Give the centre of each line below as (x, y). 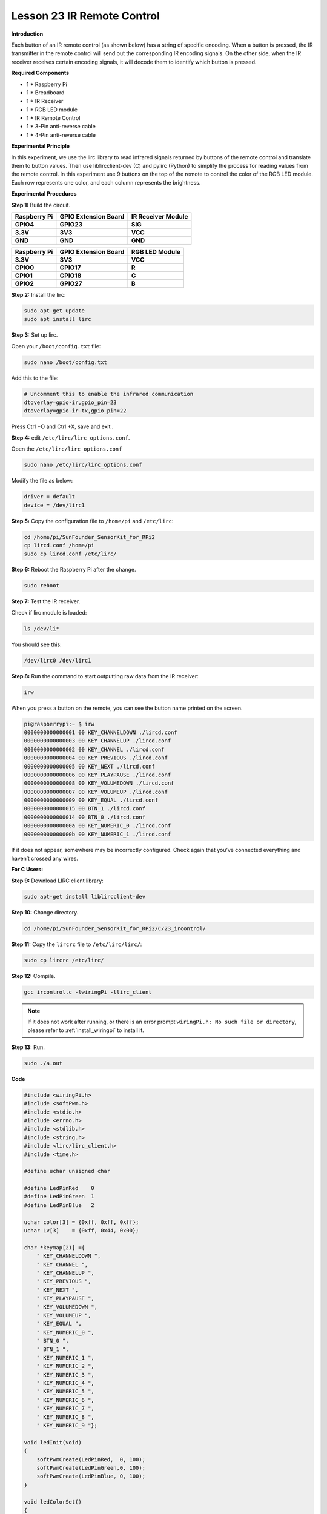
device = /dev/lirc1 (54, 505)
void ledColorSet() (53, 1502)
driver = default (50, 497)
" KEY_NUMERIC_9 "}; (67, 1426)
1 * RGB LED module (52, 110)
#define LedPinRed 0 (59, 1188)
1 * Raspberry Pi (47, 84)
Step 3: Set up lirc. (35, 335)
